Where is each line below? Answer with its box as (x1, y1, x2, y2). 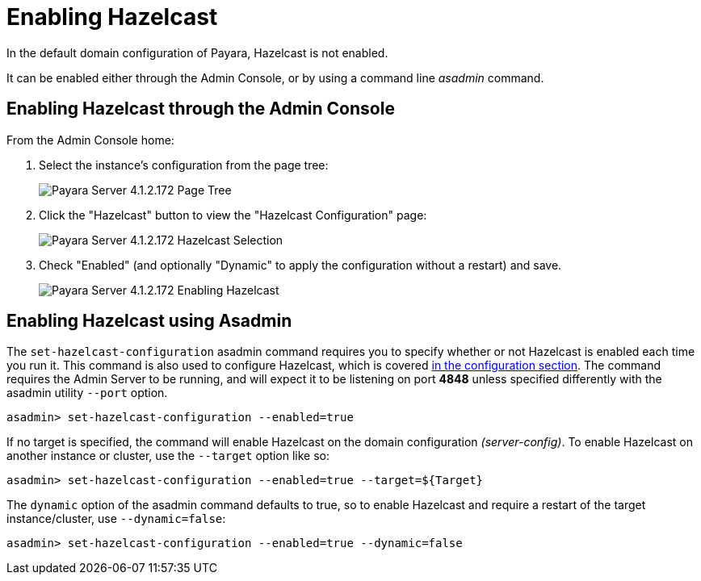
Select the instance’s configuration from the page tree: (39, 157, 329, 172)
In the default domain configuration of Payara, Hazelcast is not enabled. (6, 45, 388, 60)
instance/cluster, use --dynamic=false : (6, 512, 226, 526)
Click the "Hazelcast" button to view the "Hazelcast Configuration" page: (39, 207, 427, 222)
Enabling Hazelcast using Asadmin (6, 311, 292, 332)
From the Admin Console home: (6, 132, 174, 147)
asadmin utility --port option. (6, 386, 168, 400)
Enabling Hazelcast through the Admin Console (6, 98, 395, 119)
